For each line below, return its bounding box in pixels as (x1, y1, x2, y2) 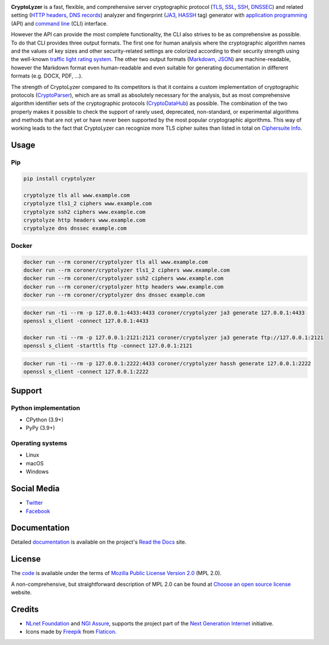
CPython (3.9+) (25, 416, 64, 423)
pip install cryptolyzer (23, 175, 96, 182)
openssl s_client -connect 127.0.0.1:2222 (23, 368, 149, 375)
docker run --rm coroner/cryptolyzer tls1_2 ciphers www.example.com (23, 267, 230, 273)
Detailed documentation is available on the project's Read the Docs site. (11, 538, 187, 545)
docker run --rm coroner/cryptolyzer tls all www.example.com (23, 258, 208, 265)
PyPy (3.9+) (25, 424, 56, 432)
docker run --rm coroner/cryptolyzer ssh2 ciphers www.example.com (23, 275, 224, 282)
